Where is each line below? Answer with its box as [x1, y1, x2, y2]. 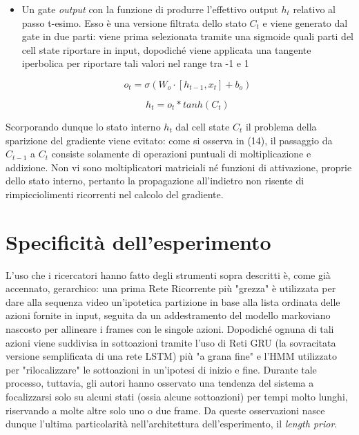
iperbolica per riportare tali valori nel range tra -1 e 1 [21, 56, 249, 70]
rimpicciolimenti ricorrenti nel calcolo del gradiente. [6, 186, 224, 201]
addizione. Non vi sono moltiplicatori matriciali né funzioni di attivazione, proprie [6, 159, 352, 174]
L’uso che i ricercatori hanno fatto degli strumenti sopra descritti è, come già [6, 267, 331, 282]
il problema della [245, 119, 317, 133]
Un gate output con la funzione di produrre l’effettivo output [21, 2, 278, 16]
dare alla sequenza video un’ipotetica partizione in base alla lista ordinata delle [6, 294, 340, 309]
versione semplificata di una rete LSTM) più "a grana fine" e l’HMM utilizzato [6, 349, 337, 363]
